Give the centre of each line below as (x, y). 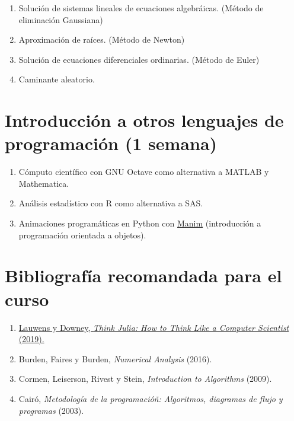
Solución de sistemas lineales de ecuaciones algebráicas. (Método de (141, 8)
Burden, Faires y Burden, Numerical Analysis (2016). (115, 358)
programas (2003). (51, 410)
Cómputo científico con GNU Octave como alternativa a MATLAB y (144, 172)
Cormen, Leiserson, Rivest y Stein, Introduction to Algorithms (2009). (145, 379)
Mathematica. (44, 183)
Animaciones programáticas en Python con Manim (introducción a (140, 223)
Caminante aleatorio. (57, 79)
